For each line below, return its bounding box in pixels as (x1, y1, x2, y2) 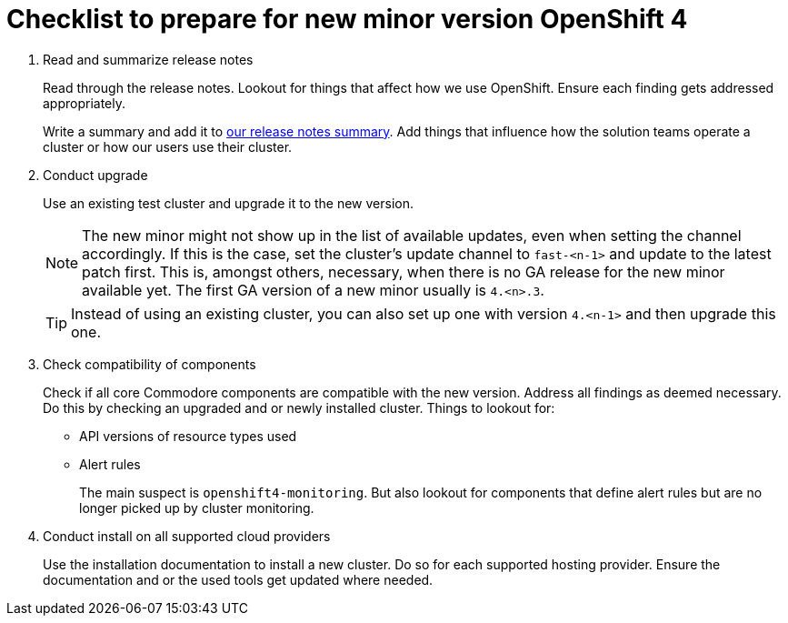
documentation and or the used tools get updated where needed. (43, 571, 434, 588)
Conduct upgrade (43, 166, 148, 183)
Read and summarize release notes (43, 51, 254, 67)
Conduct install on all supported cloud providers (43, 528, 331, 544)
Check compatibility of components (43, 356, 256, 372)
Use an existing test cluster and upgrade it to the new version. (43, 195, 414, 211)
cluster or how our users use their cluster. (43, 138, 293, 155)
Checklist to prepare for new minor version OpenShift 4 (6, 4, 688, 35)
